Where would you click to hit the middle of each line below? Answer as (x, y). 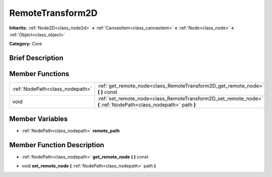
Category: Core (26, 44)
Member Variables (38, 119)
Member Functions (39, 74)
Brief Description (36, 58)
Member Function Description (57, 145)
